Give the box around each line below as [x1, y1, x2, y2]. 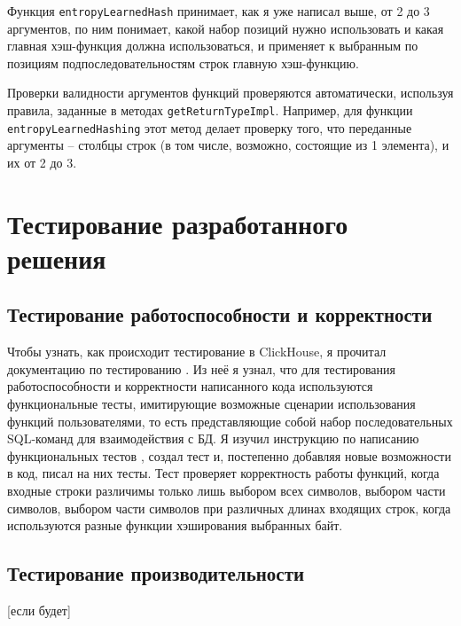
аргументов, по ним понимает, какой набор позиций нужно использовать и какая [7, 19, 444, 37]
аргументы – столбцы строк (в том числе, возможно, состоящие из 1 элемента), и [7, 136, 449, 154]
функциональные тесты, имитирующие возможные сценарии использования [7, 395, 416, 413]
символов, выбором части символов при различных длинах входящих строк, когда [7, 498, 451, 517]
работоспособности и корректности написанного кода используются [7, 377, 373, 395]
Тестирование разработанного [7, 205, 348, 241]
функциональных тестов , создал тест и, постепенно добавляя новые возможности [7, 446, 451, 465]
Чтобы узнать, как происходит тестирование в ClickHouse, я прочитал [7, 342, 387, 361]
